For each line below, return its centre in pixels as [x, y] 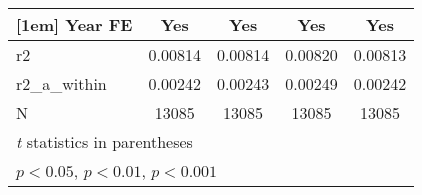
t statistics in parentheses [104, 141]
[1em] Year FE [74, 24]
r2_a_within [61, 83]
